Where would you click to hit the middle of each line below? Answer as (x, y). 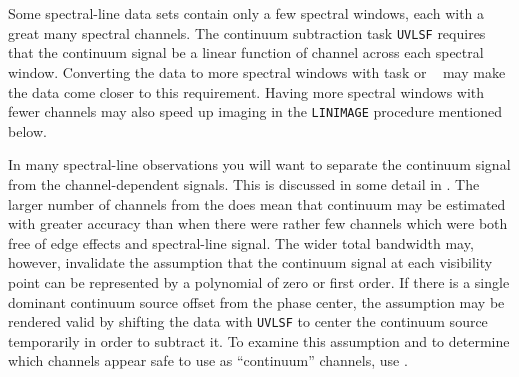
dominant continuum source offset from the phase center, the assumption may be (256, 301)
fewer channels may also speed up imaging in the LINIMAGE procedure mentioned (255, 111)
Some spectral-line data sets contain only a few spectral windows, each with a (246, 13)
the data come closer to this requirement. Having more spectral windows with (246, 91)
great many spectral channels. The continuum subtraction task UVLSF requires (247, 32)
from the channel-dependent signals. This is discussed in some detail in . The (244, 183)
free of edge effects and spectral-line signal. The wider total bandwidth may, (241, 242)
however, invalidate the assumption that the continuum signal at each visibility (250, 262)
